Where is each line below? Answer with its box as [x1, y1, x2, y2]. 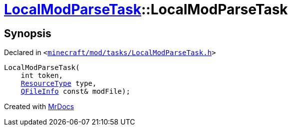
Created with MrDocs [4, 102, 74, 111]
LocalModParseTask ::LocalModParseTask [4, 1, 288, 18]
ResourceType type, [20, 79, 97, 88]
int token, [20, 71, 63, 80]
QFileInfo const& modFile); [20, 87, 130, 96]
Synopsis [4, 27, 51, 40]
